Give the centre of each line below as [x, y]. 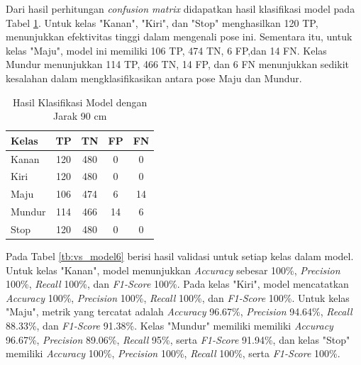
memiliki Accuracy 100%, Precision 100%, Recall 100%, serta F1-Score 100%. [173, 353]
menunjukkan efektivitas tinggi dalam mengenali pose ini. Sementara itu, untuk [179, 36]
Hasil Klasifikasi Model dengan [80, 102]
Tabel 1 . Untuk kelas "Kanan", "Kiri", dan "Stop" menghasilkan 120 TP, [162, 22]
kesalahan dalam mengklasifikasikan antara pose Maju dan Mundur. [154, 78]
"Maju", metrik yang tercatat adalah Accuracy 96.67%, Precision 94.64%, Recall [179, 311]
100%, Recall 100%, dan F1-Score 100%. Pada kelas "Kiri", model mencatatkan [177, 284]
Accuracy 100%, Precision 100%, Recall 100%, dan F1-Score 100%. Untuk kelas [178, 297]
